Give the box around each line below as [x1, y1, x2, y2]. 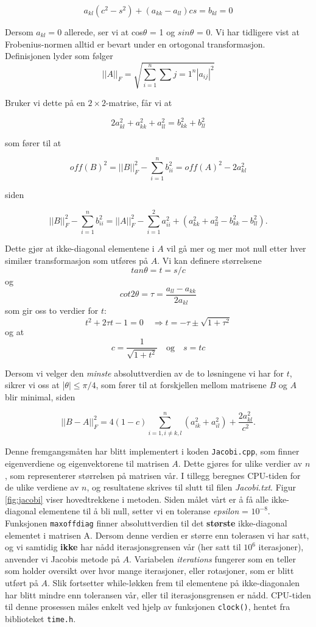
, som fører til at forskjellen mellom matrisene [96, 378, 267, 391]
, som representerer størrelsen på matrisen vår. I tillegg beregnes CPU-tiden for [5, 469, 301, 481]
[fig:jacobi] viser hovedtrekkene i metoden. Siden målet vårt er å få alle [5, 492, 269, 505]
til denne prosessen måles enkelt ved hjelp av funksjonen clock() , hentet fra [5, 600, 290, 613]
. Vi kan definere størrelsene [157, 253, 262, 266]
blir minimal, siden [5, 390, 75, 403]
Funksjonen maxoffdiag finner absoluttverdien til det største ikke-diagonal [5, 516, 287, 529]
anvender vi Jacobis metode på [5, 552, 120, 565]
